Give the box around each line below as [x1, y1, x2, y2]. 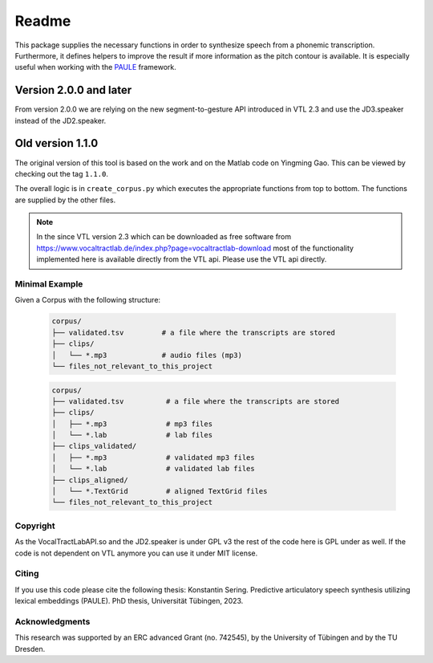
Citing [14, 568, 39, 580]
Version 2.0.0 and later [14, 83, 132, 97]
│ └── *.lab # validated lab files [51, 464, 256, 474]
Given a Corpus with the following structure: [14, 295, 160, 305]
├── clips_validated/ [51, 441, 137, 451]
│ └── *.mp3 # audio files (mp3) [51, 350, 242, 360]
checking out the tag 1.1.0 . [14, 169, 108, 178]
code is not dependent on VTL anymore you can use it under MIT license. [14, 548, 258, 558]
